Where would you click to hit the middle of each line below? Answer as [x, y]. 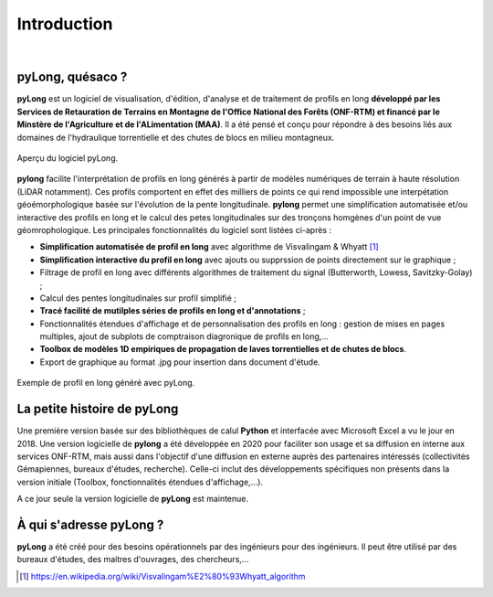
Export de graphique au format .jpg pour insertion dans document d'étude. [180, 362]
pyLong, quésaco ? [72, 77]
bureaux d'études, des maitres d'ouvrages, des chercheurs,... [133, 560]
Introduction [65, 24]
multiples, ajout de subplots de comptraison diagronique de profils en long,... [184, 336]
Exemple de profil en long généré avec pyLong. [106, 383]
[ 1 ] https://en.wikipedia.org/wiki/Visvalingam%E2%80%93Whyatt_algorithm [163, 576]
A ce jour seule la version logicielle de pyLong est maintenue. [133, 499]
